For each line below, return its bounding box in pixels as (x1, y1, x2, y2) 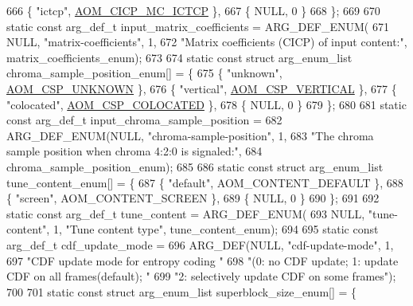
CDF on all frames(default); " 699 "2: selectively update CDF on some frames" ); (6, 268, 396, 284)
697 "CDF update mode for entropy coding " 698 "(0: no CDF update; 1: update (6, 252, 399, 269)
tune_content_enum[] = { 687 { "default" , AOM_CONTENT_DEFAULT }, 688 (6, 174, 403, 190)
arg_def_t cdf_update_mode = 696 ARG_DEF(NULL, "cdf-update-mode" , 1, (6, 236, 394, 253)
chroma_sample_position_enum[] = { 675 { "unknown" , (6, 65, 282, 81)
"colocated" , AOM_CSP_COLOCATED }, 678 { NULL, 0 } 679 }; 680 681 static (6, 96, 407, 112)
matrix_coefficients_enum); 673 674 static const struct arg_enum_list (6, 49, 353, 65)
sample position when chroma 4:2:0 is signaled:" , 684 (6, 143, 263, 159)
